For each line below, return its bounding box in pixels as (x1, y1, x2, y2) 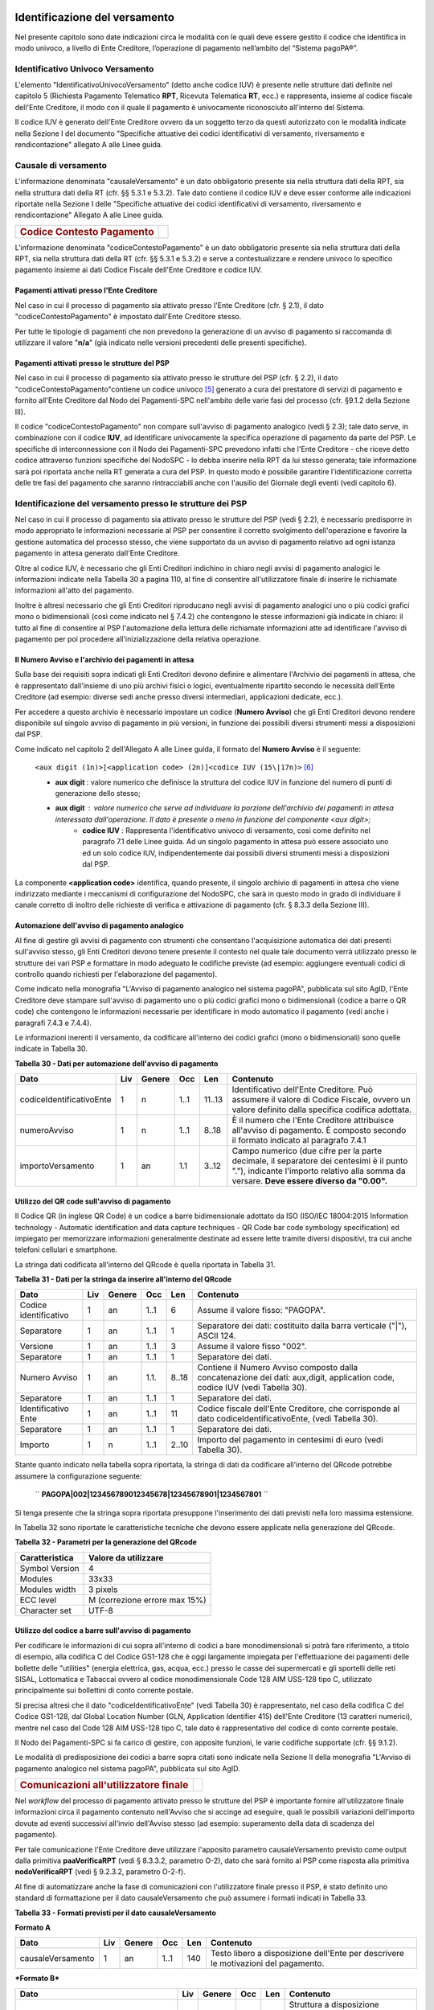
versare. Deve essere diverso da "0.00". (231, 1175, 388, 1187)
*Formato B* (14, 1974, 60, 1983)
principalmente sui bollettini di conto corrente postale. (14, 1685, 194, 1696)
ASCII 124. (197, 1331, 236, 1342)
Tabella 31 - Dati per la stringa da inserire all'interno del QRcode (14, 1274, 232, 1284)
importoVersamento (19, 1160, 95, 1171)
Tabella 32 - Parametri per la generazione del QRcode (14, 1537, 197, 1547)
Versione (19, 1341, 54, 1352)
